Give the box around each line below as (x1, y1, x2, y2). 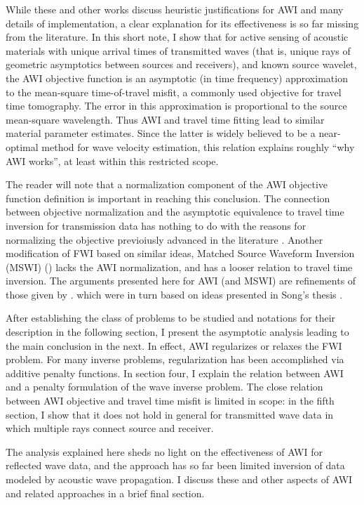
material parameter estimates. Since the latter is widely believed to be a (6, 126, 316, 140)
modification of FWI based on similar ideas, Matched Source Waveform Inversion (6, 246, 355, 261)
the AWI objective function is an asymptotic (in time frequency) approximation (6, 70, 348, 85)
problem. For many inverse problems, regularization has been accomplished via (6, 352, 344, 367)
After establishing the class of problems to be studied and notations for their (6, 310, 336, 325)
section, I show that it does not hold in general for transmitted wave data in (6, 407, 334, 421)
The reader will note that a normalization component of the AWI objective (6, 177, 328, 192)
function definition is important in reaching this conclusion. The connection (6, 190, 330, 205)
